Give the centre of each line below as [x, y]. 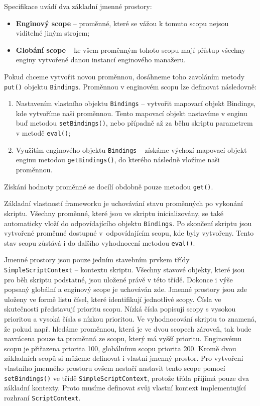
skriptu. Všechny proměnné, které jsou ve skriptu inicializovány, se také [114, 213]
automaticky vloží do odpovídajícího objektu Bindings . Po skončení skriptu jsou [128, 223]
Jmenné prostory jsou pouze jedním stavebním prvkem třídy [97, 260]
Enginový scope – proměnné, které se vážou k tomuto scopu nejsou [122, 23]
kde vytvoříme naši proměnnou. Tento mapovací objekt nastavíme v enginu [132, 113]
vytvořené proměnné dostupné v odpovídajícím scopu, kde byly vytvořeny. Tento [129, 233]
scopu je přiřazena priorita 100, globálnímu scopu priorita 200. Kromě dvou [120, 348]
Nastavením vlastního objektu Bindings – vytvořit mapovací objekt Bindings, [136, 103]
